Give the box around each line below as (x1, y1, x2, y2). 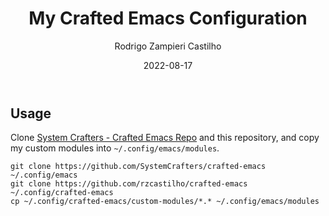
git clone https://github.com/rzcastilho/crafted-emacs (10, 179, 248, 189)
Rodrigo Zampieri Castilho (114, 40, 222, 52)
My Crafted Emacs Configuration (28, 7, 308, 30)
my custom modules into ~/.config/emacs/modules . (10, 142, 220, 154)
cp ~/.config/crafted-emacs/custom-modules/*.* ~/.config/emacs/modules (10, 197, 320, 207)
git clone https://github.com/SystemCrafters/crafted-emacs (10, 162, 267, 172)
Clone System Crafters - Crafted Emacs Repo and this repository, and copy (10, 132, 320, 144)
